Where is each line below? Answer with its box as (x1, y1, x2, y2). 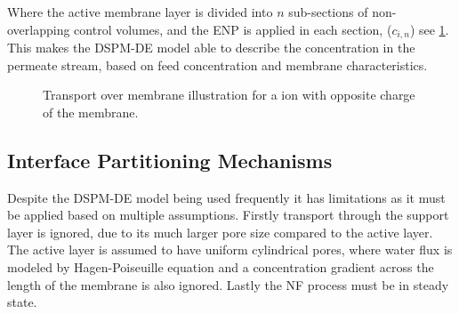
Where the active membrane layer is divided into (7, 3, 273, 20)
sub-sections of (288, 3, 368, 20)
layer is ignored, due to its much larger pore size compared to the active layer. (7, 222, 433, 241)
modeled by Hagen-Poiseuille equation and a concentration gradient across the (7, 258, 434, 276)
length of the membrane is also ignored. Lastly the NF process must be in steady (7, 275, 449, 294)
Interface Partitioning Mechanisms (7, 146, 333, 173)
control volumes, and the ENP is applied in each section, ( (74, 20, 392, 38)
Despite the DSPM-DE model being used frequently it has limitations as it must (7, 188, 446, 206)
